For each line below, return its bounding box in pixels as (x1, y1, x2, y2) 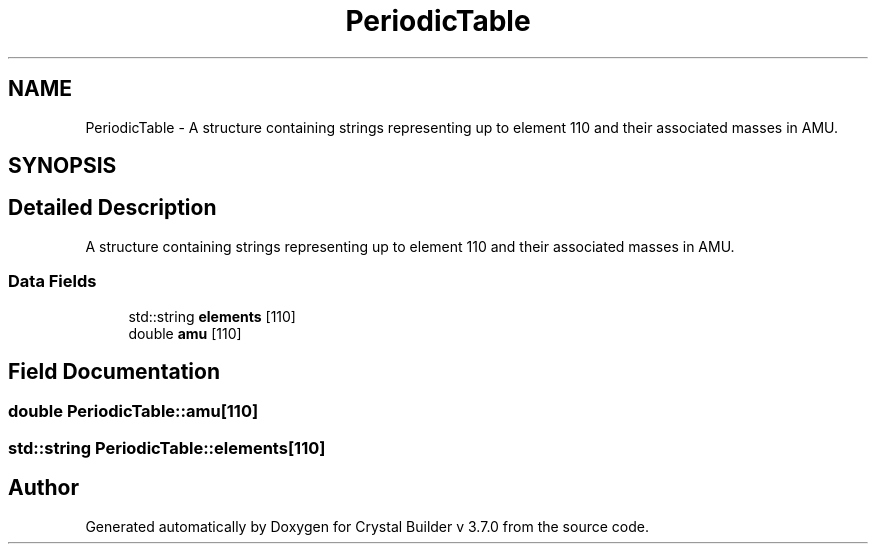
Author (8, 475, 79, 501)
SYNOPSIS (8, 153, 117, 179)
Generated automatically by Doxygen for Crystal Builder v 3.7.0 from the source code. (85, 517, 649, 535)
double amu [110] (128, 324, 242, 342)
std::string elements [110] (128, 307, 296, 325)
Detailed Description (8, 195, 217, 221)
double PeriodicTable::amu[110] (8, 401, 259, 422)
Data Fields (8, 271, 97, 292)
